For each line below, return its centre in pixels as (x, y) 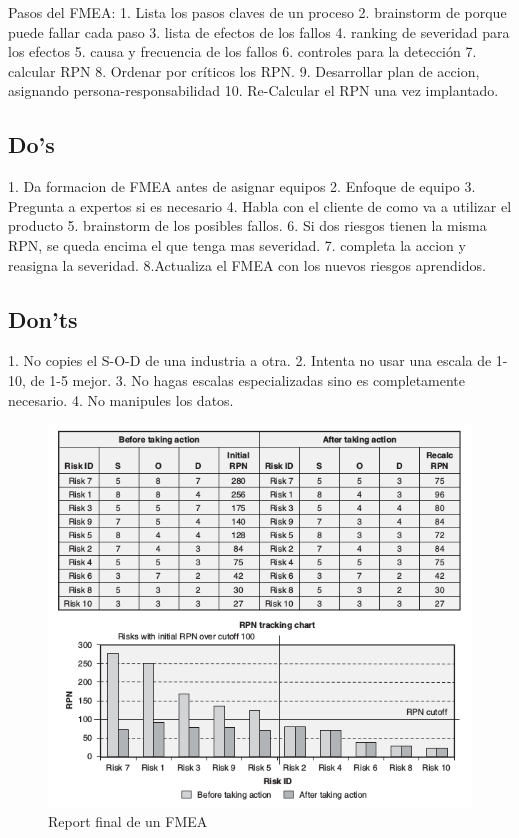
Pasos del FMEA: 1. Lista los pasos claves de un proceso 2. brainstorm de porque (257, 12)
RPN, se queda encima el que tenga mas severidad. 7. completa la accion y (237, 244)
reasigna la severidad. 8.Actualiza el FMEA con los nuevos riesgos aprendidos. (247, 264)
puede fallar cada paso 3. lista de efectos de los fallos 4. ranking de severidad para (259, 31)
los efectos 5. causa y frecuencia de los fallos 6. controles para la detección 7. (242, 51)
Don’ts (43, 318)
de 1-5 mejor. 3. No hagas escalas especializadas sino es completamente (248, 379)
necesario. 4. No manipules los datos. (121, 399)
